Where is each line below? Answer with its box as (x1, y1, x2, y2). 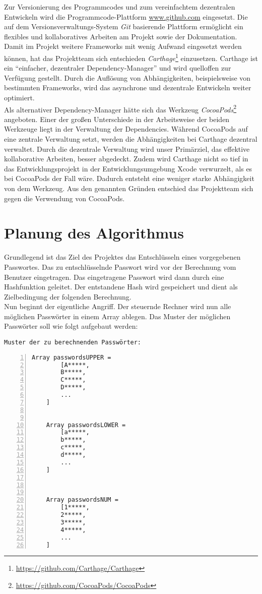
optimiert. (4, 92, 35, 102)
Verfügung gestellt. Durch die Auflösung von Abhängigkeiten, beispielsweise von (4, 72, 251, 83)
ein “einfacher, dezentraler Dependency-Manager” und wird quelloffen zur (4, 63, 231, 73)
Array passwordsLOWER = (46, 421, 126, 429)
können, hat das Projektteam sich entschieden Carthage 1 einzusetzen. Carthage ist (4, 51, 258, 63)
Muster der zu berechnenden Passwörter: (4, 339, 142, 346)
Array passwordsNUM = (46, 496, 118, 504)
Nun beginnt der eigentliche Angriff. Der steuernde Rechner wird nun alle (4, 301, 231, 312)
